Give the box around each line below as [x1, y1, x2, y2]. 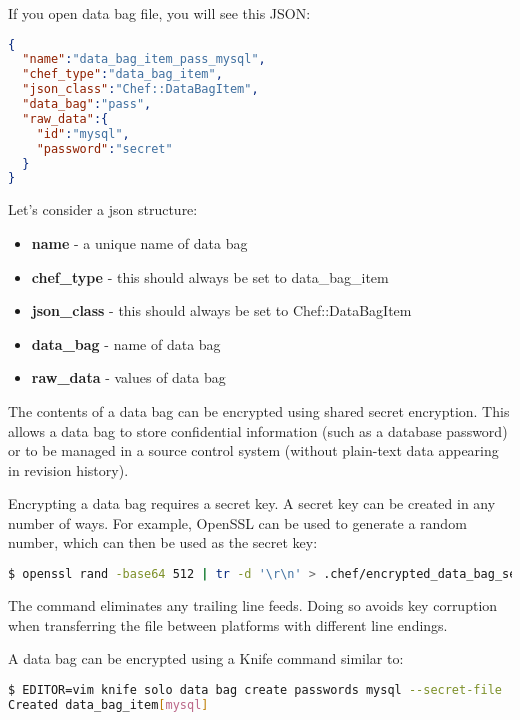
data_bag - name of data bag [31, 333, 221, 354]
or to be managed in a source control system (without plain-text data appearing [8, 440, 499, 461]
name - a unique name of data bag [31, 232, 248, 253]
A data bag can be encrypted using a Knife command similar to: [8, 648, 404, 669]
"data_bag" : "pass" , [22, 97, 152, 112]
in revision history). [8, 459, 129, 480]
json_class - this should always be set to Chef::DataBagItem [31, 300, 412, 321]
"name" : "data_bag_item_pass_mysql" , [22, 52, 266, 67]
